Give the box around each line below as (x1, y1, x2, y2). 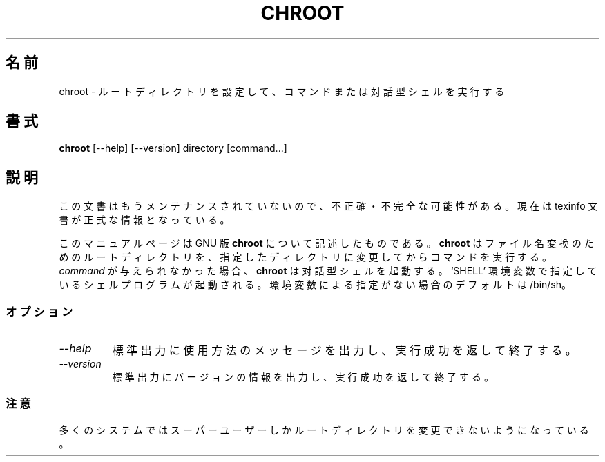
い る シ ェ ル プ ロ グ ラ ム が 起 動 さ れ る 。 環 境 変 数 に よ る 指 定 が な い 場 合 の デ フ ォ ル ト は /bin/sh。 (59, 279, 572, 291)
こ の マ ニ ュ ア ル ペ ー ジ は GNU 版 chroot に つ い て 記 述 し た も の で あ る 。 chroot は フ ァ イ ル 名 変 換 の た (59, 237, 594, 250)
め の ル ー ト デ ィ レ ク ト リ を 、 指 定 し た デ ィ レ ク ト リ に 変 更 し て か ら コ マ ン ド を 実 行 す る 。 (59, 251, 552, 263)
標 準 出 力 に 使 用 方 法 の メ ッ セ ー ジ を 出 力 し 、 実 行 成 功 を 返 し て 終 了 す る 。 (112, 343, 577, 358)
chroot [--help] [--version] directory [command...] (59, 142, 287, 154)
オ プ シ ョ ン (6, 304, 73, 319)
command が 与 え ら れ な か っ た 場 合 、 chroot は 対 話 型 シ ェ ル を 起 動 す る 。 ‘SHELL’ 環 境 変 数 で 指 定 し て (59, 265, 597, 277)
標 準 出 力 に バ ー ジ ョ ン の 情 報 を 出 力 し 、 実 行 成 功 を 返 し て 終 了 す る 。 (112, 371, 494, 383)
